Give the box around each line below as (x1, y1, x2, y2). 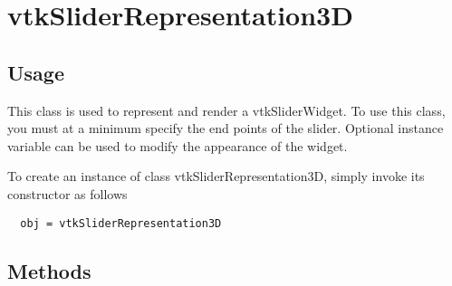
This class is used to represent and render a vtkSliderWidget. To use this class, (7, 100, 446, 119)
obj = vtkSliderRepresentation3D (20, 216, 222, 230)
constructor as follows (7, 184, 128, 203)
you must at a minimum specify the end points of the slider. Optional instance (7, 119, 444, 138)
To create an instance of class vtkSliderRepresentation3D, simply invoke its (7, 167, 425, 186)
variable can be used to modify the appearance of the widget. (7, 136, 348, 155)
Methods (7, 256, 91, 284)
